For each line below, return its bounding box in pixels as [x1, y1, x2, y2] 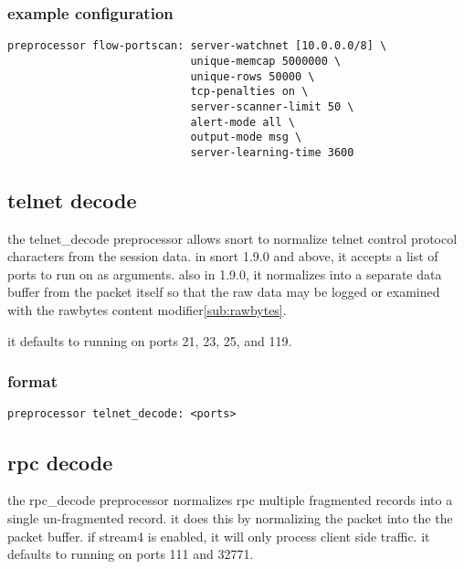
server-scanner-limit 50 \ [190, 100, 354, 113]
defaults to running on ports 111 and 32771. [7, 544, 254, 564]
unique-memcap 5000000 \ [190, 54, 342, 68]
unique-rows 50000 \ [190, 69, 315, 83]
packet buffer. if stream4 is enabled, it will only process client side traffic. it [7, 526, 430, 545]
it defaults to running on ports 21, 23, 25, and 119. [7, 331, 292, 350]
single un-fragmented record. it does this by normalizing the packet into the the [7, 508, 453, 527]
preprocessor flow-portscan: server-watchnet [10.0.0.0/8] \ [7, 39, 387, 53]
